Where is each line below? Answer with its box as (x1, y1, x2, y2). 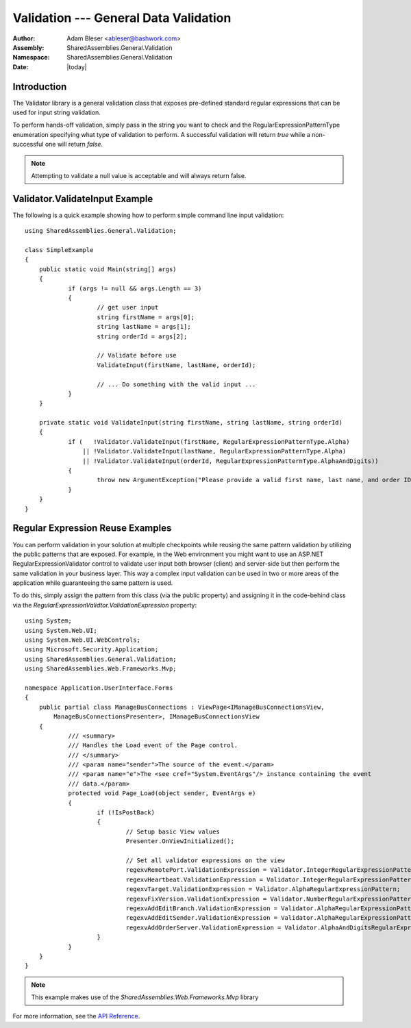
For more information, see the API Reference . (12, 1012, 140, 1020)
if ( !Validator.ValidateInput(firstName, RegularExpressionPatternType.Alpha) (68, 438, 350, 445)
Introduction (12, 81, 67, 92)
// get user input (97, 303, 159, 312)
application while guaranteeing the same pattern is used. (12, 579, 173, 587)
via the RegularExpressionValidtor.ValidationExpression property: (12, 601, 197, 609)
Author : (12, 34, 36, 42)
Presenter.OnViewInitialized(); (125, 838, 234, 845)
